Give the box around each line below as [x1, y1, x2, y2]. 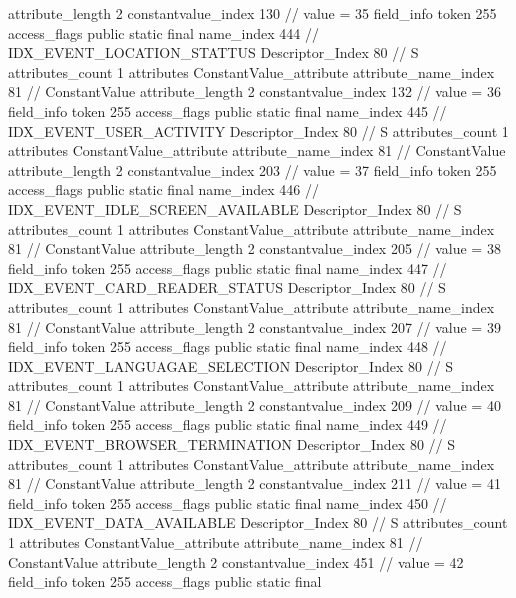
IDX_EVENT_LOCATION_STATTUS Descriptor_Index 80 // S [8, 42, 419, 63]
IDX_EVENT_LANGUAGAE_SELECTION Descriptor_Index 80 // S [8, 355, 454, 376]
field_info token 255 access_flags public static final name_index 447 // [8, 257, 447, 278]
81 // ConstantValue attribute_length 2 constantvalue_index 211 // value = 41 [8, 473, 501, 494]
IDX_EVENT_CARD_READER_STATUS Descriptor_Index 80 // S [8, 277, 446, 298]
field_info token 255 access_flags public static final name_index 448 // [8, 336, 447, 357]
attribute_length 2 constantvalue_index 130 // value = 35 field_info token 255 [8, 3, 497, 23]
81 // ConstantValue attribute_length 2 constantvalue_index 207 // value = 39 [8, 316, 501, 337]
